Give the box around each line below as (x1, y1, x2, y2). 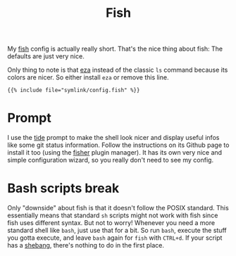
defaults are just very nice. (7, 52, 85, 60)
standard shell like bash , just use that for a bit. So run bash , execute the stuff (7, 226, 227, 235)
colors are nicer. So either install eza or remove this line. (7, 73, 169, 82)
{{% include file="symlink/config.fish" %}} (7, 87, 140, 94)
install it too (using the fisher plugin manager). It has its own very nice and (7, 148, 223, 157)
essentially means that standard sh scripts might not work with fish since (7, 211, 218, 219)
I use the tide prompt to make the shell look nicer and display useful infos (7, 134, 220, 142)
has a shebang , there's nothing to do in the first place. (7, 241, 164, 250)
